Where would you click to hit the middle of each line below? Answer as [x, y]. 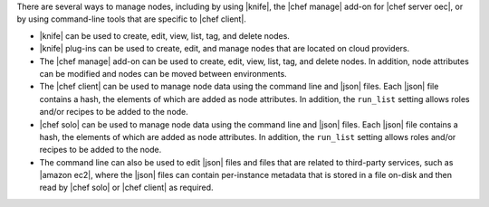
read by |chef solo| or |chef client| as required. [126, 188]
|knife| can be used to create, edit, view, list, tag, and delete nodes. [164, 35]
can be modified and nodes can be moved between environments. [163, 73]
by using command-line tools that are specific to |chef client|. [131, 19]
